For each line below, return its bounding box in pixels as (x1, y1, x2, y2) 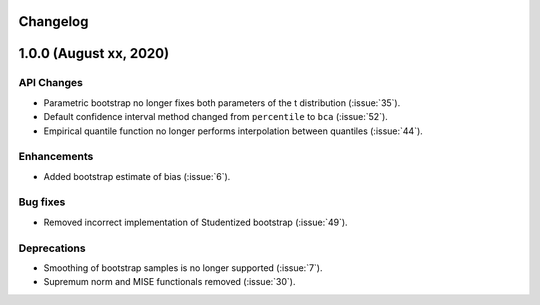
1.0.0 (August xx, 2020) (18, 45, 170, 62)
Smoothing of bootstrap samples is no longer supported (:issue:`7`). (43, 261, 324, 274)
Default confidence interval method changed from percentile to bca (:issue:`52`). (43, 111, 389, 123)
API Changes (18, 76, 84, 90)
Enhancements (18, 150, 94, 164)
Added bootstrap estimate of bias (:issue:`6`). (43, 170, 231, 182)
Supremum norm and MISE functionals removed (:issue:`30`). (43, 276, 296, 288)
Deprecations (18, 241, 86, 255)
